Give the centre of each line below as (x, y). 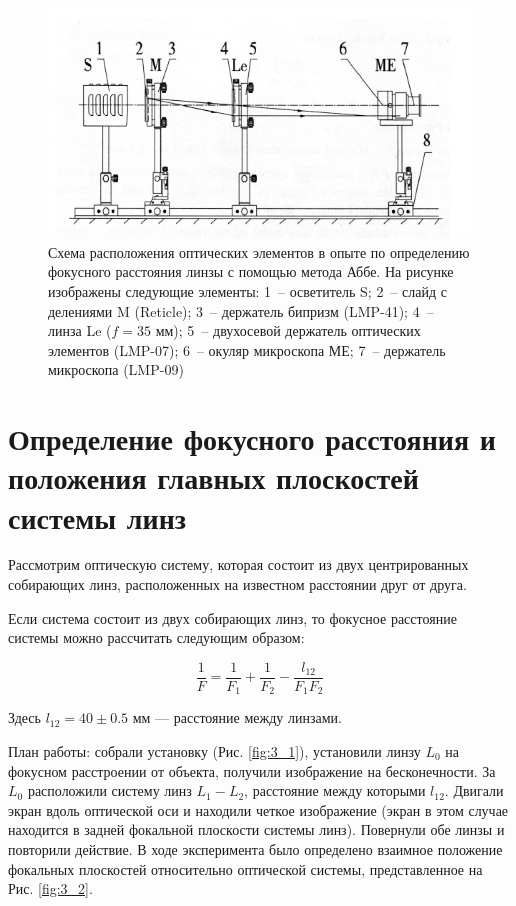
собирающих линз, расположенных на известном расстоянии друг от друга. (237, 584)
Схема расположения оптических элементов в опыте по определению (259, 251)
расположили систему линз (109, 790)
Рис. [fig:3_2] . (50, 888)
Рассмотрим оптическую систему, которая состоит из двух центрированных (238, 564)
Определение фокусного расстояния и (252, 438)
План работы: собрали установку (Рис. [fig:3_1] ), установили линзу (214, 750)
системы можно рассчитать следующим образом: (156, 637)
